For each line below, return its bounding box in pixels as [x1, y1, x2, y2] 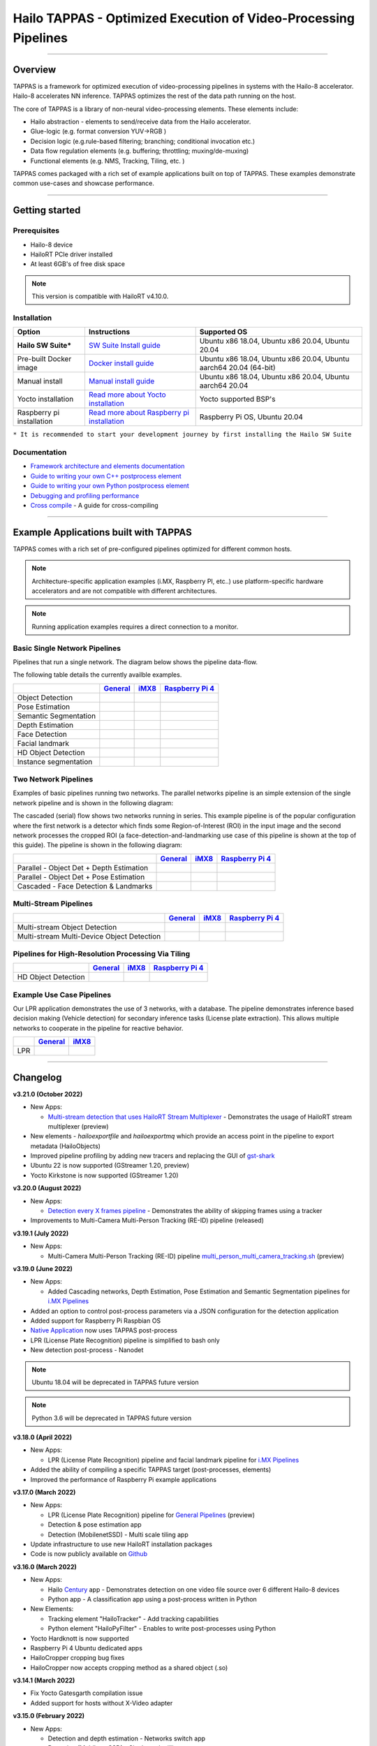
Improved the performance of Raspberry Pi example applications [30, 1475, 216, 1483]
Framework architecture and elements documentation [30, 462, 185, 471]
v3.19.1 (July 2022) [13, 1229, 69, 1238]
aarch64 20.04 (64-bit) [199, 363, 276, 373]
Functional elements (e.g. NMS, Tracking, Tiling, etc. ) [30, 156, 185, 165]
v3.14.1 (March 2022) [13, 1676, 75, 1685]
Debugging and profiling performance [30, 491, 140, 499]
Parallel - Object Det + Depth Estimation [17, 863, 149, 872]
